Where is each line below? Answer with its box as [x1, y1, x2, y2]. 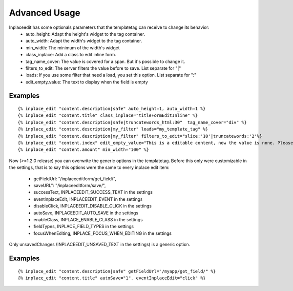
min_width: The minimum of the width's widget [25, 44, 120, 51]
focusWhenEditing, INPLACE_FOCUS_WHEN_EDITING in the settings [33, 230, 172, 236]
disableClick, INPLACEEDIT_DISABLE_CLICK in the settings [33, 203, 152, 209]
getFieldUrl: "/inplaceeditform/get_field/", [33, 176, 117, 182]
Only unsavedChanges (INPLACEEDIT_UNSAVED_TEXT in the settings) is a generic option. [9, 242, 190, 248]
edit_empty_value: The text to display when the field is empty [25, 79, 148, 85]
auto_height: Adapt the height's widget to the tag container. [25, 31, 145, 37]
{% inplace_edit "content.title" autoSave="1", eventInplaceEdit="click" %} [18, 275, 206, 281]
